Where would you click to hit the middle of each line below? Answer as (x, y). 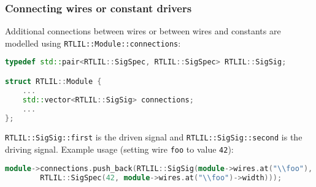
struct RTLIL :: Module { (53, 82)
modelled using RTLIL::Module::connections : (93, 43)
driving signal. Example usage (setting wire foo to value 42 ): (119, 149)
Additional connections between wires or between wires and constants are (143, 31)
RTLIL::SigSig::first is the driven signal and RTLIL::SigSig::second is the (154, 137)
